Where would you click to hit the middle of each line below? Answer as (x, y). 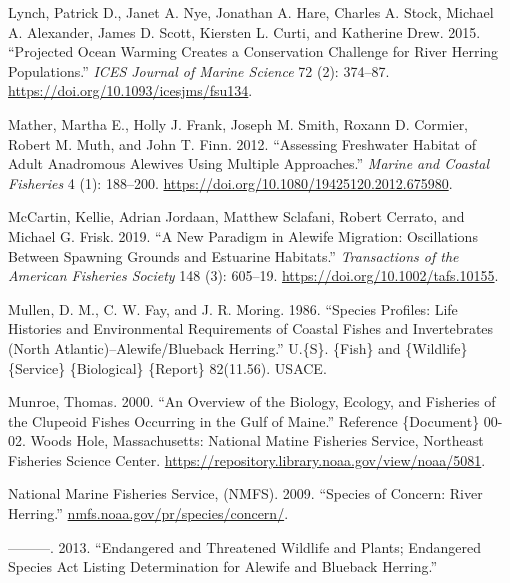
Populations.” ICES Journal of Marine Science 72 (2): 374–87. (199, 70)
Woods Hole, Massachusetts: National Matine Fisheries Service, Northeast (257, 440)
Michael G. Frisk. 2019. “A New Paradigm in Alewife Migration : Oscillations (243, 235)
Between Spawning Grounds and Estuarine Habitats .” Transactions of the (233, 255)
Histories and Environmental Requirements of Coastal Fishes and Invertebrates (251, 328)
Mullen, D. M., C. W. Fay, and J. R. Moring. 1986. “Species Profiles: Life (233, 308)
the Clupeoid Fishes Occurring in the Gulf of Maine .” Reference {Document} (244, 420)
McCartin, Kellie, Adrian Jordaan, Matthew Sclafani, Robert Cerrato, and (236, 216)
